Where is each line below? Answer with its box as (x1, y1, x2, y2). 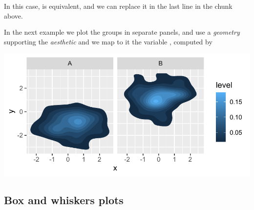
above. (4, 10, 23, 21)
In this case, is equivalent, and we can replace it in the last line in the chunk (4, 1, 233, 11)
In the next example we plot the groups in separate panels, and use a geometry (4, 27, 240, 37)
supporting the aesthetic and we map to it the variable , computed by (4, 36, 212, 46)
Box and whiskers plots (4, 192, 124, 208)
